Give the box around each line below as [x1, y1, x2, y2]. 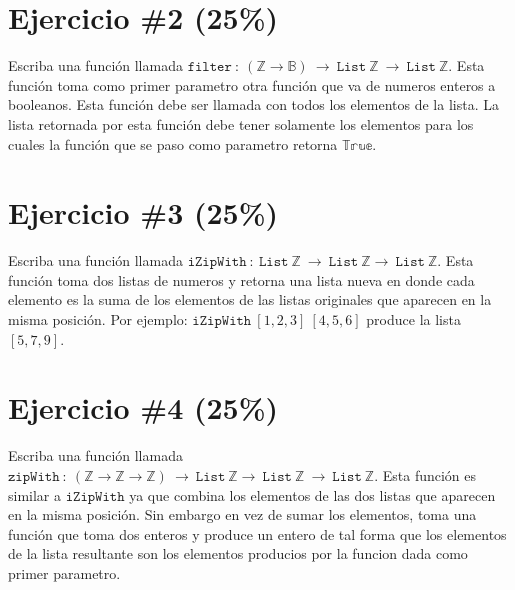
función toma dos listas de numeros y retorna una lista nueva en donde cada [8, 269, 475, 290]
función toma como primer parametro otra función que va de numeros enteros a [8, 74, 496, 95]
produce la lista [366, 309, 461, 329]
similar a [8, 484, 62, 505]
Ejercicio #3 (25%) [8, 192, 279, 233]
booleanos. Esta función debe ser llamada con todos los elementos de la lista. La [8, 94, 499, 115]
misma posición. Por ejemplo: [8, 309, 188, 329]
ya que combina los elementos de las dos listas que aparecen [129, 484, 496, 505]
